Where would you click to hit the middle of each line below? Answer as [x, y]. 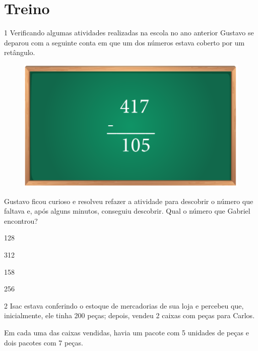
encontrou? [21, 220]
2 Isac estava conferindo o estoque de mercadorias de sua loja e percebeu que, [124, 305]
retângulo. [20, 52]
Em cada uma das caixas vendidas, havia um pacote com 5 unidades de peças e [126, 332]
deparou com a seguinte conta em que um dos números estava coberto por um [124, 42]
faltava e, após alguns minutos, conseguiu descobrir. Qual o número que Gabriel [127, 211]
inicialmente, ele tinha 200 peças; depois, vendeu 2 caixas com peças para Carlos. [130, 315]
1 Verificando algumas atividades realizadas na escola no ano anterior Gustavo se [129, 33]
